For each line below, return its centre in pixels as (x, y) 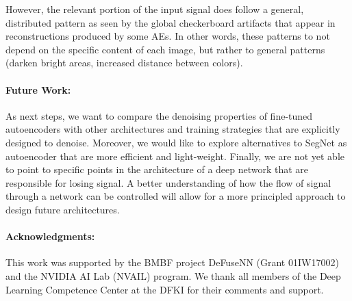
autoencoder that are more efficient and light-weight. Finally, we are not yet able (175, 156)
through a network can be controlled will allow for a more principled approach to (176, 196)
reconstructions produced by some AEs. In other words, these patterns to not (168, 36)
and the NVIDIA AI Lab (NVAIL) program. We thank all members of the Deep (173, 275)
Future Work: (38, 89)
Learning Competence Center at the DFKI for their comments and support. (165, 289)
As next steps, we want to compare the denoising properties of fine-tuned (159, 115)
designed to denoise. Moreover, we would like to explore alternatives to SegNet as (176, 142)
